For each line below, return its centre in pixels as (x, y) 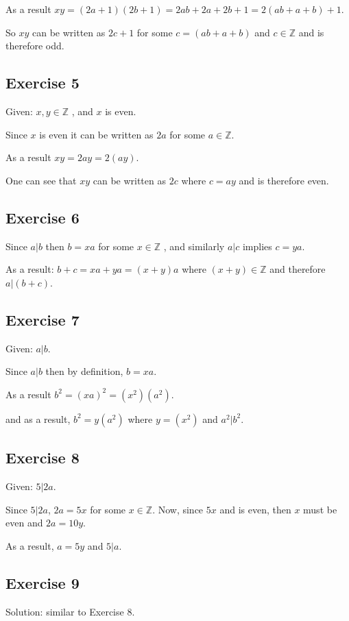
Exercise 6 (43, 217)
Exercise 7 (43, 319)
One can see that (41, 180)
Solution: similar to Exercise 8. (70, 611)
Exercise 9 (43, 582)
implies (257, 246)
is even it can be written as (96, 134)
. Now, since (178, 509)
